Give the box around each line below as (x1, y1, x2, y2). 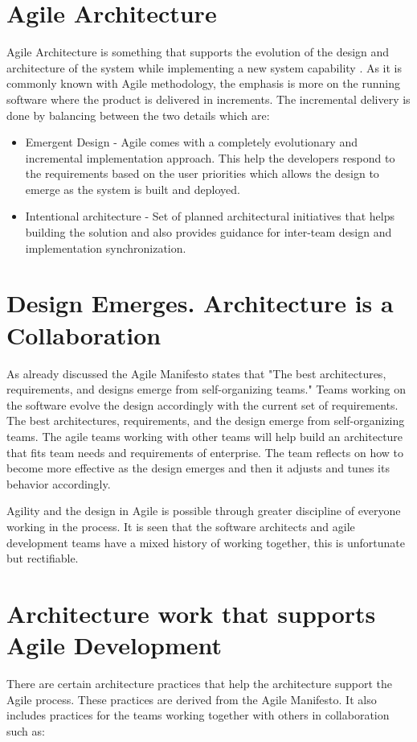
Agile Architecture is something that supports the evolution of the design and (6, 43, 390, 60)
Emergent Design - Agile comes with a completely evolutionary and (25, 134, 358, 150)
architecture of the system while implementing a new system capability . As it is (6, 59, 403, 76)
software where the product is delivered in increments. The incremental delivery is (6, 90, 411, 107)
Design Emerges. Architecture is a (6, 286, 394, 319)
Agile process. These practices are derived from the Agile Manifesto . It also (6, 690, 377, 707)
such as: (6, 722, 45, 739)
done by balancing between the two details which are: (6, 106, 270, 123)
